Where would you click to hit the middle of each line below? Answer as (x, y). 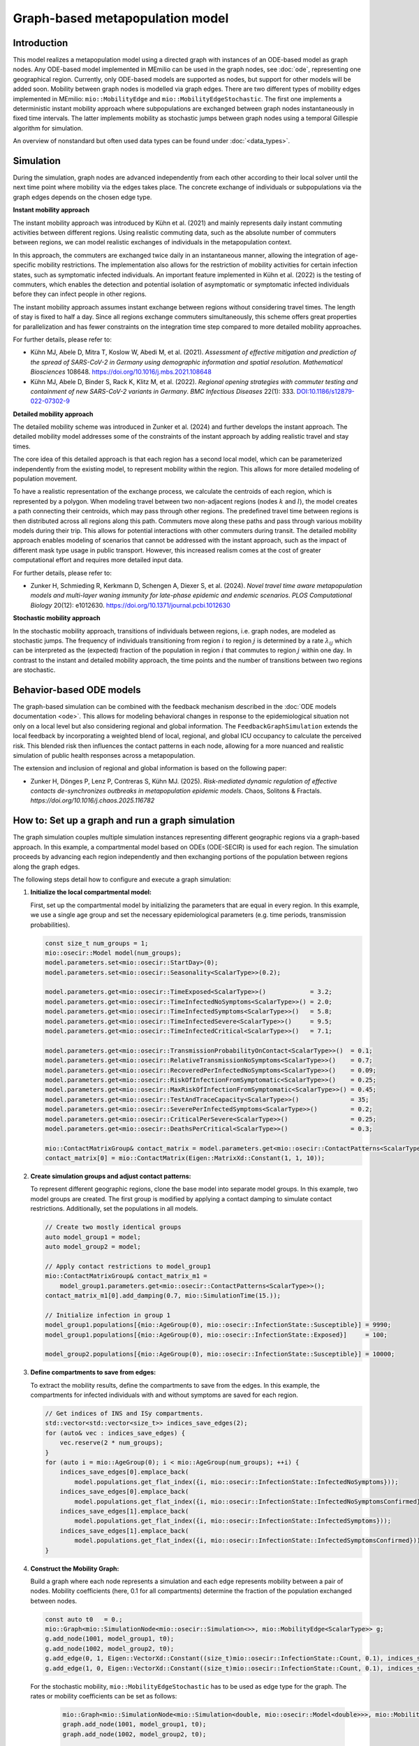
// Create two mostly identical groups (113, 1227)
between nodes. (54, 1601)
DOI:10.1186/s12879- (326, 391)
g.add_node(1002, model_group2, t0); (110, 1649)
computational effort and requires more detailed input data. (98, 560)
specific (24, 265)
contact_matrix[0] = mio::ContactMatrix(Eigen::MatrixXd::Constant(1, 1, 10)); (185, 1158)
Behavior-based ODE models (77, 690)
